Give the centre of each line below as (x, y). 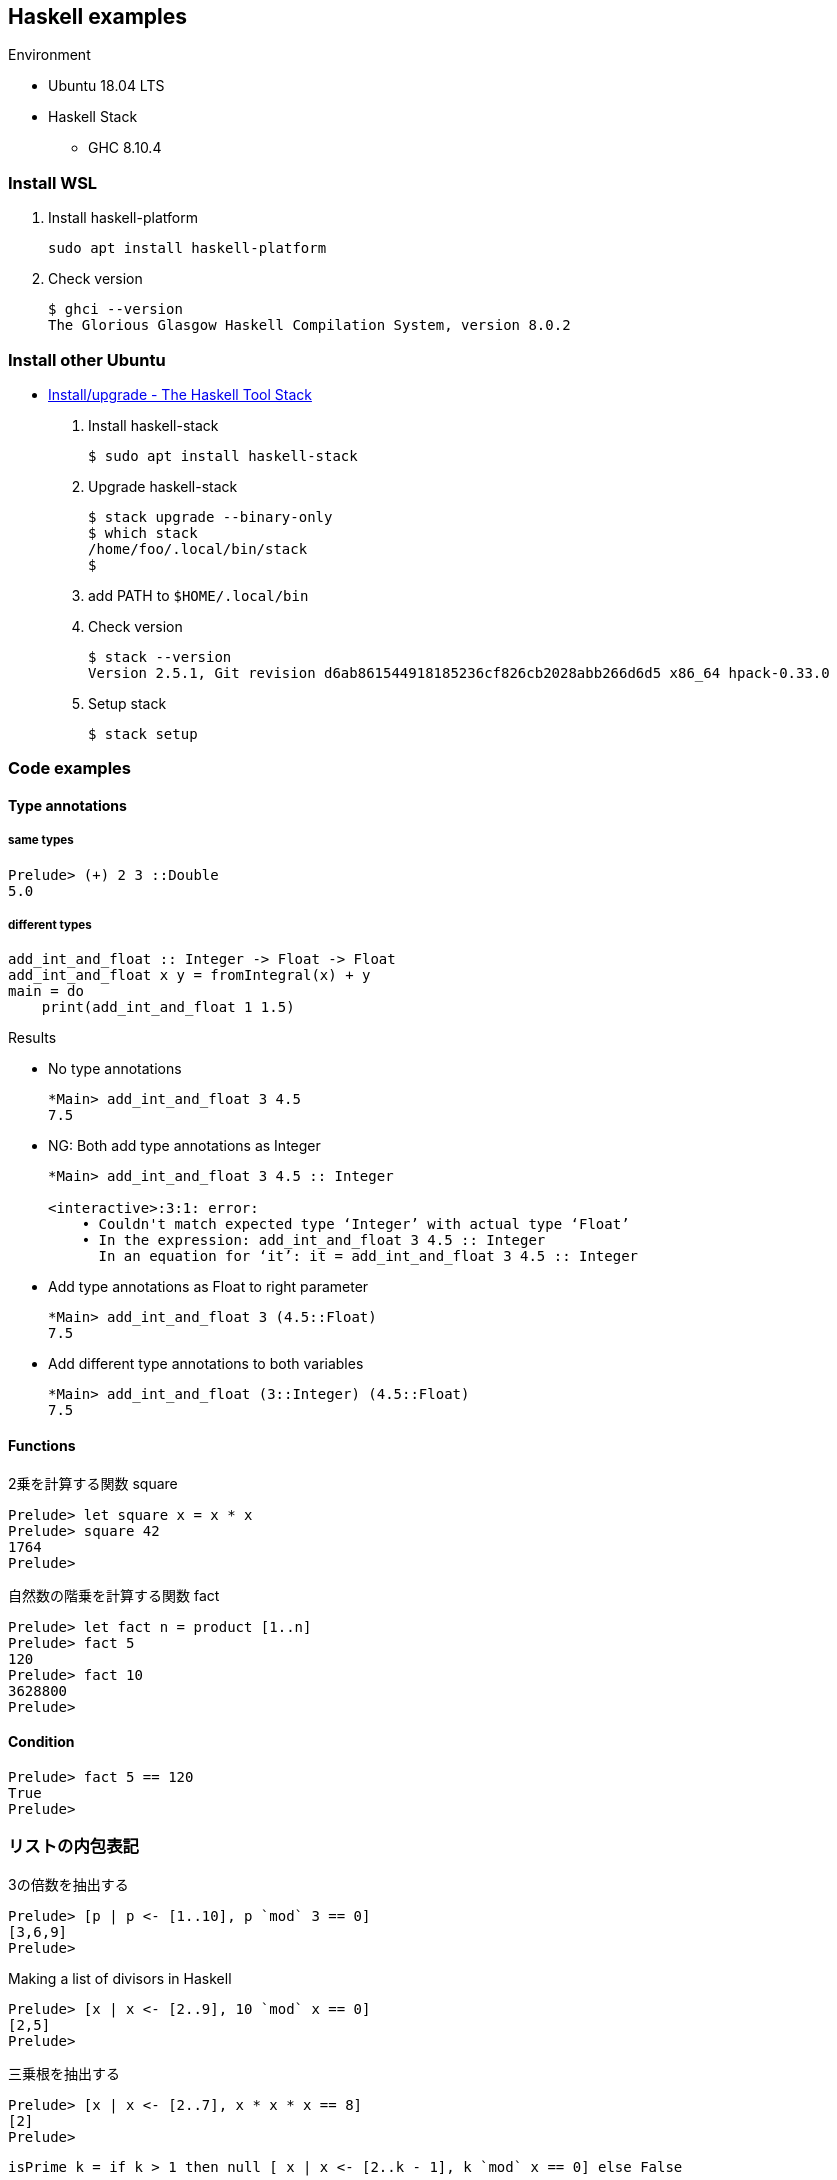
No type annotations (115, 1069)
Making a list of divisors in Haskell (120, 1978)
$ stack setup (143, 733)
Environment (49, 55)
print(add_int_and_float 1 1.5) (168, 1007)
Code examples (70, 768)
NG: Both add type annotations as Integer (184, 1146)
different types (50, 925)
